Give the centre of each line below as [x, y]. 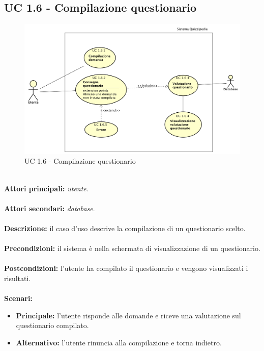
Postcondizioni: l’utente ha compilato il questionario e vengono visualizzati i [126, 268]
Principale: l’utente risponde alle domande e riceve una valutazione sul [128, 315]
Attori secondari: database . [50, 208]
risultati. [18, 278]
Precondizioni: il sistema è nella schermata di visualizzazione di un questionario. [132, 248]
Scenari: [18, 298]
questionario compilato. [52, 325]
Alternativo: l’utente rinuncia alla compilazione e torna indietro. [119, 342]
